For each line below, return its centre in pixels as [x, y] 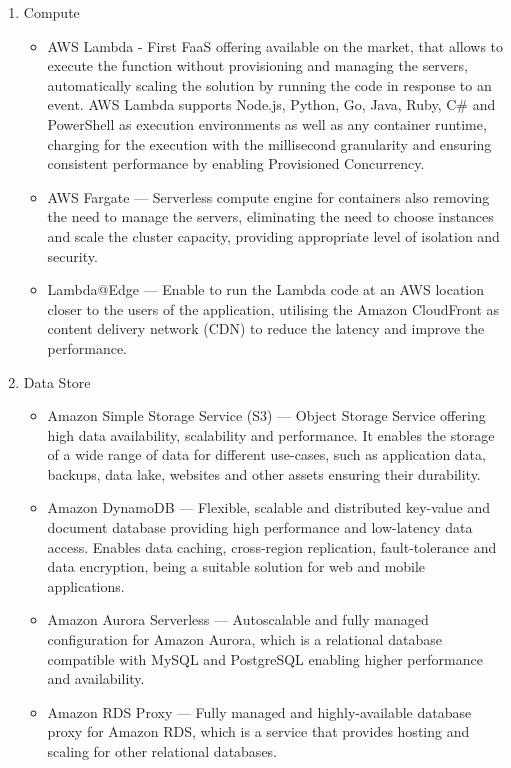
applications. [86, 585]
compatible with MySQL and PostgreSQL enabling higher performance [265, 658]
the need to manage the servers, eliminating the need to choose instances [270, 216]
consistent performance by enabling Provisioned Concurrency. [236, 163]
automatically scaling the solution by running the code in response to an [269, 84]
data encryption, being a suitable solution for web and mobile [236, 566]
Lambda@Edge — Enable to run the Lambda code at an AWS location [265, 289]
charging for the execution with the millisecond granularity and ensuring [269, 143]
